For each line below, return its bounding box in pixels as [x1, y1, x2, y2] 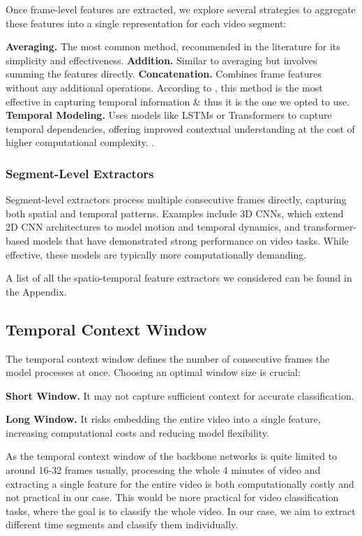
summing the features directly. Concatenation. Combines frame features [6, 66, 322, 81]
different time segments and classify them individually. [6, 517, 239, 532]
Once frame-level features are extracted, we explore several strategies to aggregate [6, 2, 356, 16]
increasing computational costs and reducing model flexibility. [6, 425, 269, 440]
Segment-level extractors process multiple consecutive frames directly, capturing [6, 192, 347, 207]
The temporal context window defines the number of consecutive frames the [6, 351, 330, 365]
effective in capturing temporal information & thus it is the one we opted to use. [6, 94, 350, 108]
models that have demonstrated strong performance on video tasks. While [32, 233, 349, 247]
